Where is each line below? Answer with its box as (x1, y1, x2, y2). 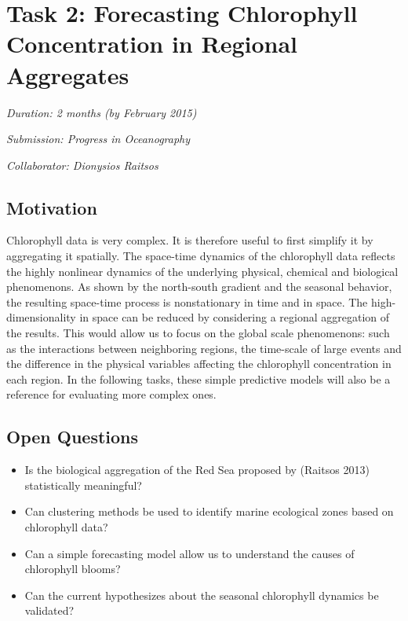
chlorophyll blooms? (24, 560, 121, 577)
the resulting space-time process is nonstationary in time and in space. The (6, 293, 368, 310)
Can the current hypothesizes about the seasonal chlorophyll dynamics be (24, 586, 379, 603)
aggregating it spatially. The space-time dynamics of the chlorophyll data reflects (6, 248, 395, 264)
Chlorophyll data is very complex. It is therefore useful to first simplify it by (6, 232, 373, 248)
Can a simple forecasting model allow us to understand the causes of (24, 545, 355, 561)
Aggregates (6, 58, 129, 90)
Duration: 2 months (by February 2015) (6, 104, 197, 120)
